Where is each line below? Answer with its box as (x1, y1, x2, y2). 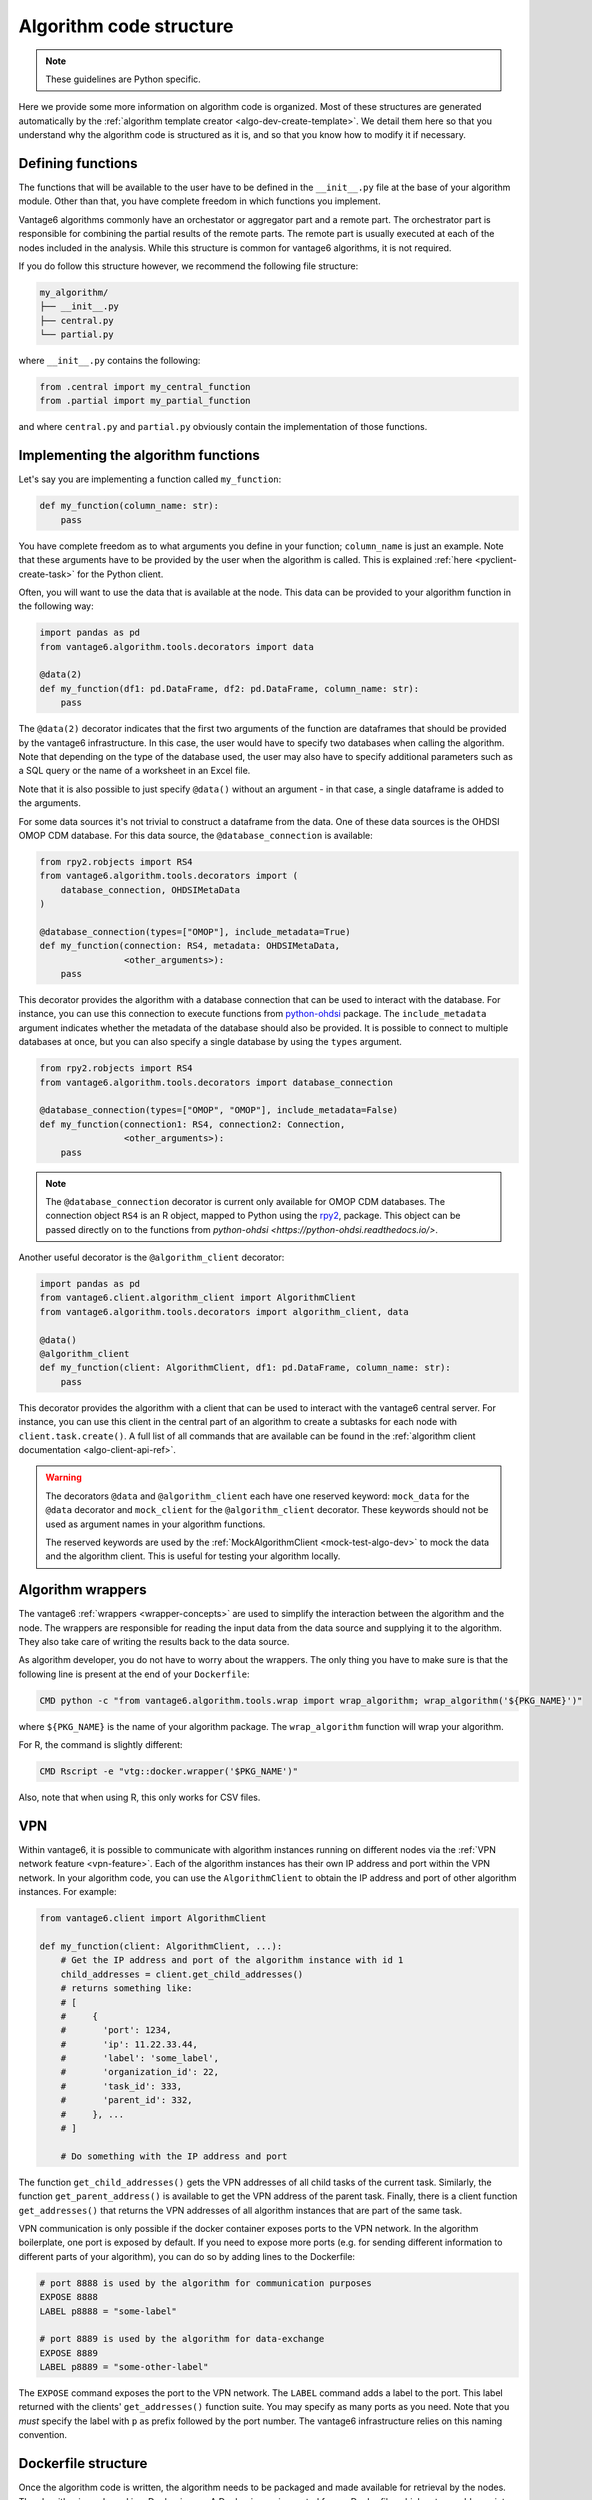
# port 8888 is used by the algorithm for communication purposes (39, 2277, 372, 2289)
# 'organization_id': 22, (60, 2066, 220, 2078)
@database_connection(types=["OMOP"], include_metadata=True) (39, 926, 351, 937)
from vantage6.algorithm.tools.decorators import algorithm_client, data (39, 1306, 409, 1317)
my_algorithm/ (39, 286, 109, 298)
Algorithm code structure (18, 15, 234, 37)
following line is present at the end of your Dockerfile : (18, 1668, 250, 1680)
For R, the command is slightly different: (18, 1739, 184, 1751)
